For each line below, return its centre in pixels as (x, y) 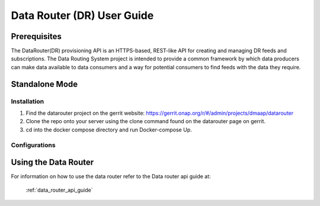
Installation (28, 101)
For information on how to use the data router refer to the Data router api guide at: (111, 176)
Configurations (33, 145)
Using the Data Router (52, 162)
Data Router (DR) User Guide (82, 15)
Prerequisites (36, 36)
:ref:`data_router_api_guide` (59, 190)
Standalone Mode (44, 84)
